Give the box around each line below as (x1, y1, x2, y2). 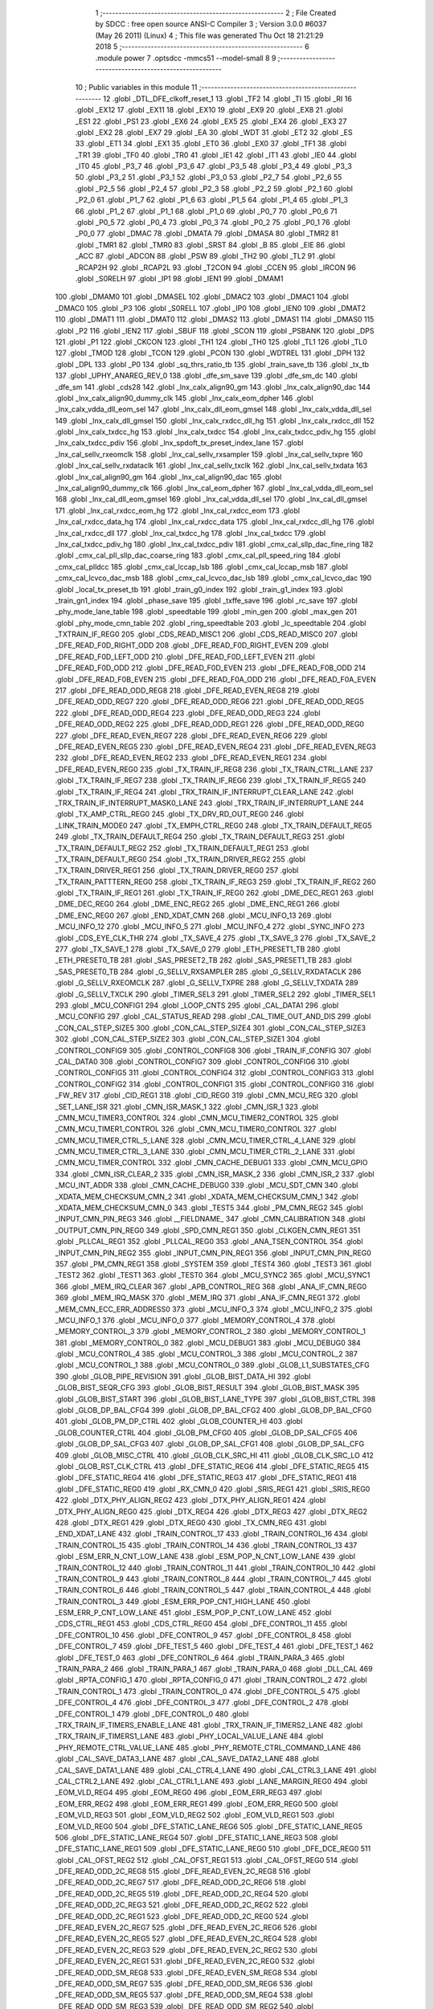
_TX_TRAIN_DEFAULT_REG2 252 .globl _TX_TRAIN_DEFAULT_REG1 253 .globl (55, 843, 309, 853)
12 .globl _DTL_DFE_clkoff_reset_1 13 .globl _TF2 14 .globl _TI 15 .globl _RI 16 (103, 93, 353, 104)
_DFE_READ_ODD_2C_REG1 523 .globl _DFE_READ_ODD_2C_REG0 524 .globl (55, 1911, 309, 1921)
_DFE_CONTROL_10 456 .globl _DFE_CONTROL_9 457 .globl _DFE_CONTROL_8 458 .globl (55, 1630, 352, 1639)
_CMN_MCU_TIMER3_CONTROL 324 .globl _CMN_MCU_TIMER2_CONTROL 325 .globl (55, 1113, 339, 1123)
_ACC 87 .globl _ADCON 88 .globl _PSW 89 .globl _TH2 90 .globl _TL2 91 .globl (75, 252, 335, 261)
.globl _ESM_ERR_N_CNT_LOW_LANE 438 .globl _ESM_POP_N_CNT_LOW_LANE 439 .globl (55, 1552, 356, 1561)
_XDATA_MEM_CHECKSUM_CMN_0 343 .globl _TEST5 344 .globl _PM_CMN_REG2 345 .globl (55, 1203, 363, 1213)
